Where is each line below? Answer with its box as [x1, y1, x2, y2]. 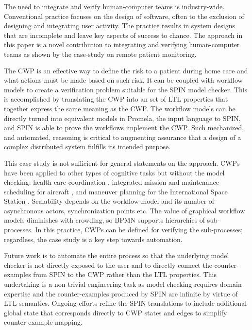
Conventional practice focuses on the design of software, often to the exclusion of [4, 11, 244, 21]
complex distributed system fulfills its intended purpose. [4, 141, 171, 152]
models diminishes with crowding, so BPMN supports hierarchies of [4, 215, 205, 225]
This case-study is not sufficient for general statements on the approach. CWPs [4, 157, 240, 168]
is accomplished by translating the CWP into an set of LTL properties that [4, 94, 228, 104]
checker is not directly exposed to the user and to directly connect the [4, 260, 212, 270]
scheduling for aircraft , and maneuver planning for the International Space [4, 186, 228, 196]
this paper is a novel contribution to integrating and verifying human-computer [4, 39, 240, 50]
